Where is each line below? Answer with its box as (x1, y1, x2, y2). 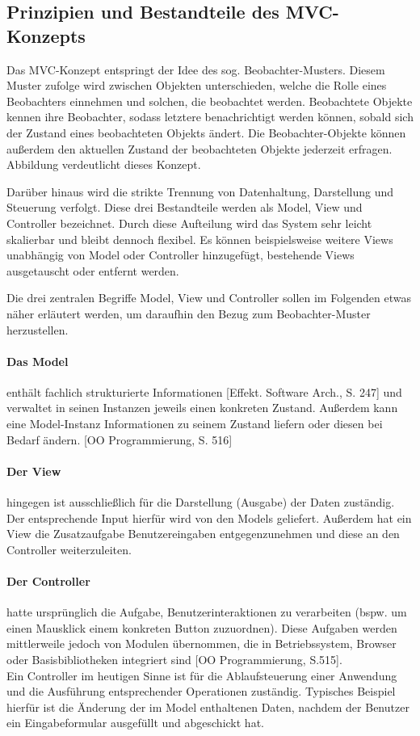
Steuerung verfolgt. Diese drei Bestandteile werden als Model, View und (6, 199, 363, 216)
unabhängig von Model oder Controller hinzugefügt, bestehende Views (6, 246, 355, 263)
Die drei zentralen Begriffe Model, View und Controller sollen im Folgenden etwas (6, 289, 412, 306)
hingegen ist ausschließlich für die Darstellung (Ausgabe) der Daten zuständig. (6, 494, 395, 511)
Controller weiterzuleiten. (6, 540, 132, 557)
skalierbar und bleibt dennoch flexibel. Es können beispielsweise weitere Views (6, 230, 393, 247)
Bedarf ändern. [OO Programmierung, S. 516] (6, 431, 233, 448)
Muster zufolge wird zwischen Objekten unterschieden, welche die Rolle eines (6, 77, 387, 94)
